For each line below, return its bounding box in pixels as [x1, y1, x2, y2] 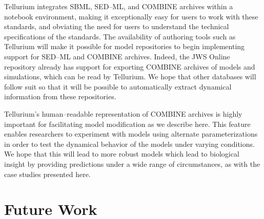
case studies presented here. [4, 168, 91, 179]
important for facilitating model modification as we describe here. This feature [4, 118, 251, 129]
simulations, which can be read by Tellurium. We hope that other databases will [4, 71, 256, 82]
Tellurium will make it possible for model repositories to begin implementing [4, 41, 245, 52]
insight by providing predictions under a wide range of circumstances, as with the [4, 158, 260, 169]
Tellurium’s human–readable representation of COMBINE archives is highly [4, 108, 242, 119]
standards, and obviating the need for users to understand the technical [4, 21, 229, 32]
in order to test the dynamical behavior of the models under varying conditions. [4, 138, 255, 149]
